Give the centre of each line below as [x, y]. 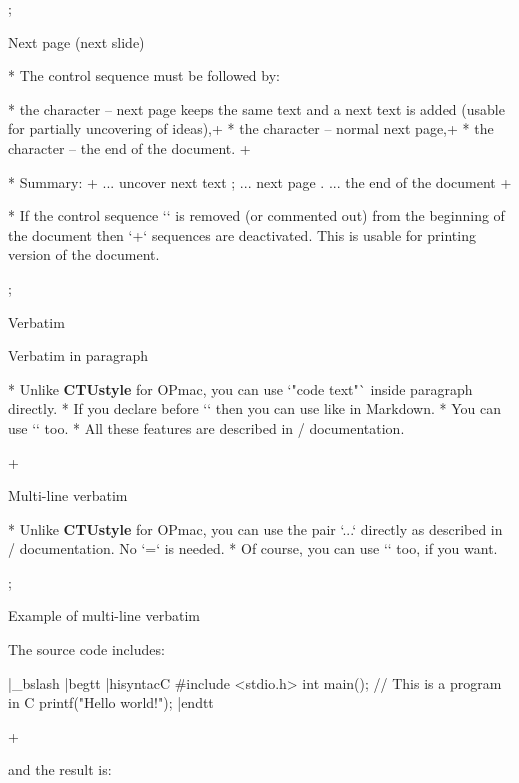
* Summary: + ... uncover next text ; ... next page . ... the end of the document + [260, 181]
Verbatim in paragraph [78, 355]
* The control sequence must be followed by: [144, 75]
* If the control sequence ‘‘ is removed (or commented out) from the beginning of [256, 215]
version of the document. [84, 254]
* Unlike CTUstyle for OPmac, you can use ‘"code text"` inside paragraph [240, 388]
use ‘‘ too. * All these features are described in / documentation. [206, 427]
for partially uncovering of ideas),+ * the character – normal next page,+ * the [251, 128]
